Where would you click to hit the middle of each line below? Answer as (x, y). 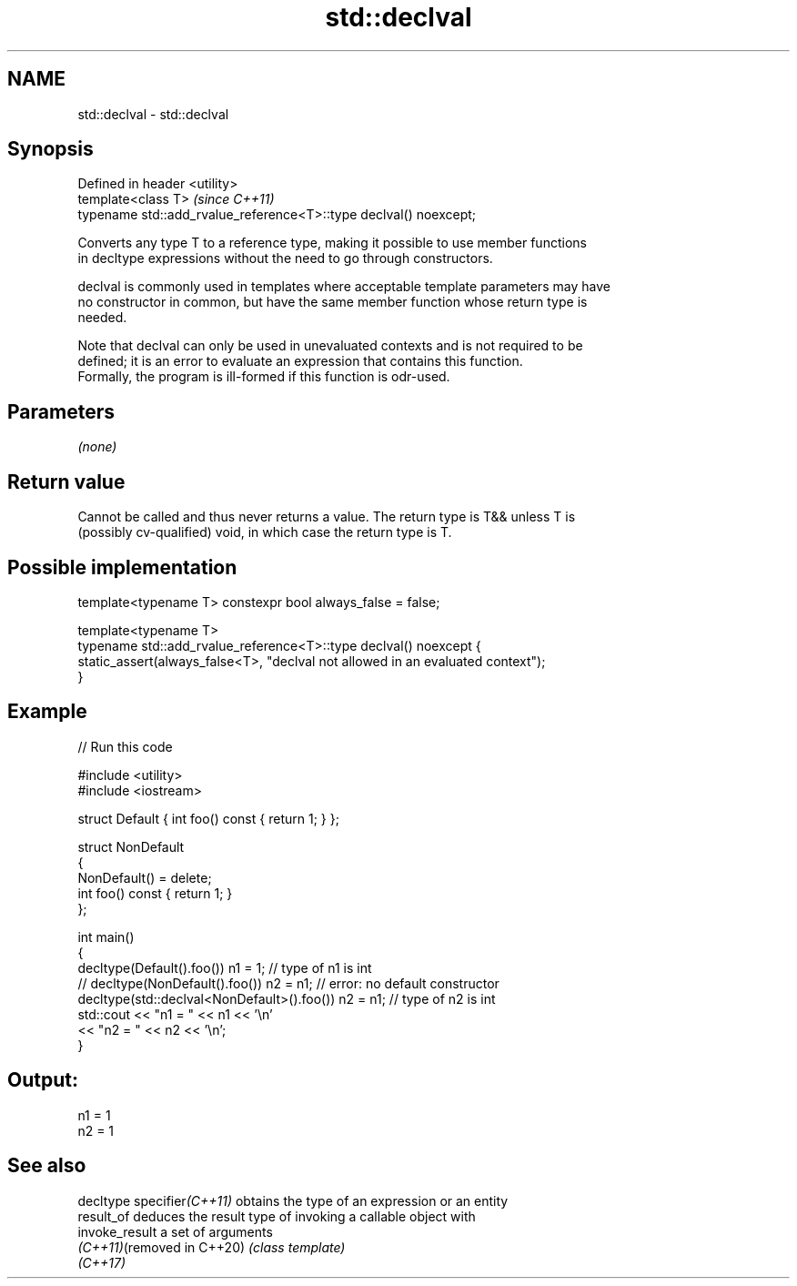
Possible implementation (122, 567)
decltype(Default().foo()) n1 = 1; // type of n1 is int (225, 967)
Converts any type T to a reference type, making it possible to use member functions (332, 243)
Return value (66, 481)
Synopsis (50, 149)
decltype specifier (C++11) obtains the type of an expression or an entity (293, 1200)
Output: (43, 1080)
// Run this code (125, 746)
